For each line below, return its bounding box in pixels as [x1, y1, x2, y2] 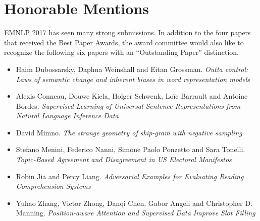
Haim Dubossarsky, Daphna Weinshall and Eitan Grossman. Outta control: [16, 63, 248, 74]
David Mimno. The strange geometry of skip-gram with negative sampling [16, 127, 242, 137]
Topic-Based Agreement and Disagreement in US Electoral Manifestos [16, 154, 232, 165]
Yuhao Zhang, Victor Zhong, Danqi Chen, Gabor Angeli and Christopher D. [16, 197, 253, 208]
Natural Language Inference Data [16, 110, 119, 121]
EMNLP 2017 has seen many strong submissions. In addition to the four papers [4, 27, 251, 38]
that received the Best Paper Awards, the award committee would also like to [4, 37, 244, 47]
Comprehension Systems [16, 181, 91, 191]
